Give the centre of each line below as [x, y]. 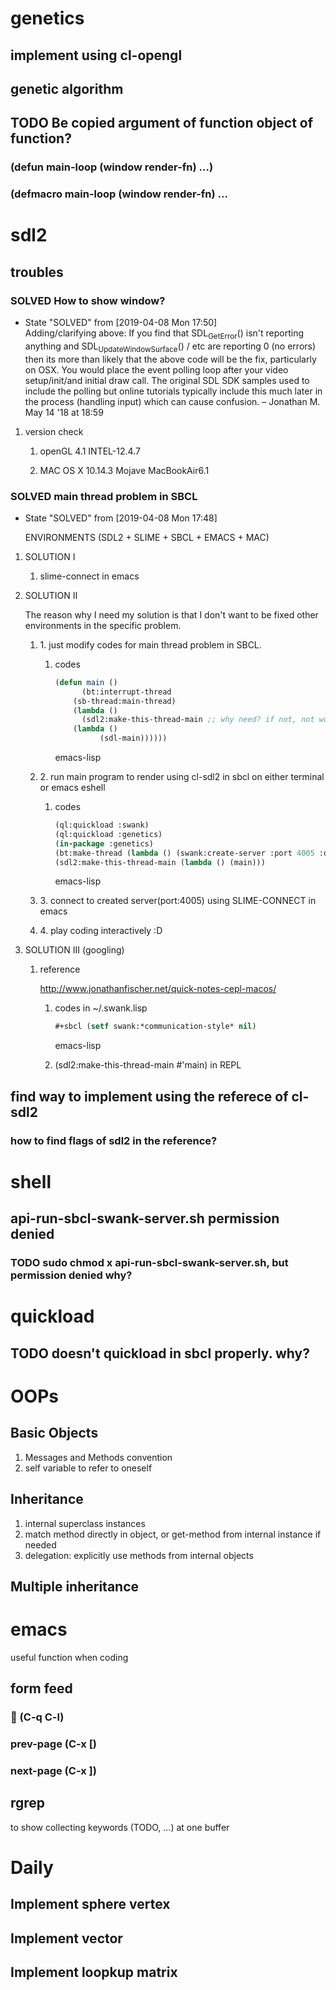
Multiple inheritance [75, 1586]
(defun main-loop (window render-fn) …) [112, 167]
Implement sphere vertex [90, 1904]
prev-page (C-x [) [54, 1744]
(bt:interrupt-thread [126, 692]
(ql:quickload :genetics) [108, 834]
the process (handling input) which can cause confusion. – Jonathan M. [172, 401]
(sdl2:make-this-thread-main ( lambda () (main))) [160, 862]
